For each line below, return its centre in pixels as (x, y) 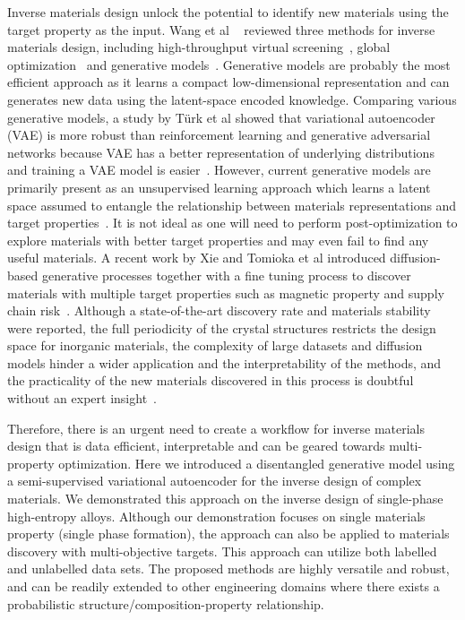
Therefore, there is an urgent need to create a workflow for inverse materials (216, 428)
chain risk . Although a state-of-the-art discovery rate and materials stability (219, 310)
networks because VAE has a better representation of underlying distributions (221, 152)
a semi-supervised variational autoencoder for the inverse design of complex (215, 481)
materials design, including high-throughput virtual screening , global (199, 47)
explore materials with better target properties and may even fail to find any (218, 240)
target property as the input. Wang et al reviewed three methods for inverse (221, 29)
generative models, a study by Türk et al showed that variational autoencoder (221, 117)
